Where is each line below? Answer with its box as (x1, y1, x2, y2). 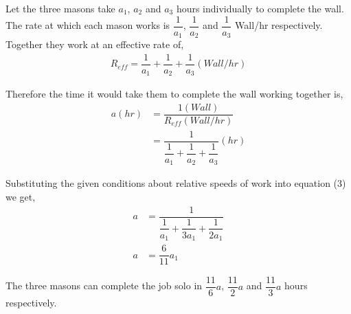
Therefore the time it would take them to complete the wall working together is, (5, 87, 343, 101)
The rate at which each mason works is (5, 18, 170, 32)
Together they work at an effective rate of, (5, 37, 184, 52)
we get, (5, 189, 36, 203)
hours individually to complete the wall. (176, 1, 344, 15)
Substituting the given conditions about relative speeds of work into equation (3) (5, 176, 346, 190)
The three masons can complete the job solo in (5, 278, 203, 293)
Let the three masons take (5, 1, 115, 15)
